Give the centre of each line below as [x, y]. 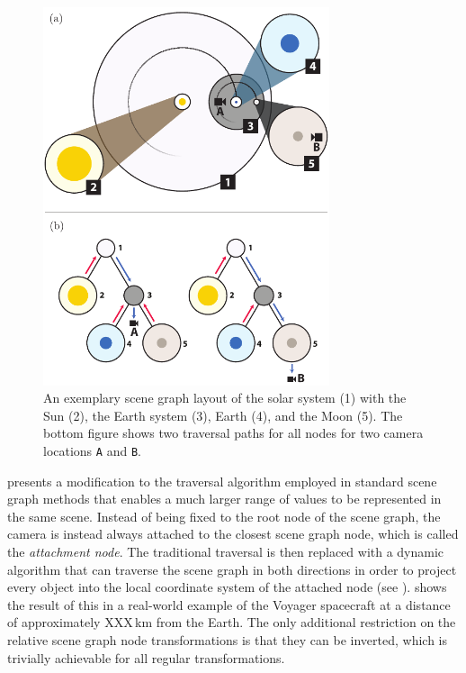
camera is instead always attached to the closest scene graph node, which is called [233, 534]
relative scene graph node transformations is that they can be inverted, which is [228, 640]
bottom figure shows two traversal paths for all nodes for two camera [233, 433]
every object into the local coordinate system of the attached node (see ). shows [227, 587]
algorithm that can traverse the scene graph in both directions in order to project [232, 569]
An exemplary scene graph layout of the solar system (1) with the [225, 398]
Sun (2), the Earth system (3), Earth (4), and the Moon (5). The [223, 415]
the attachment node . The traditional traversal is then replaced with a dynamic [226, 552]
